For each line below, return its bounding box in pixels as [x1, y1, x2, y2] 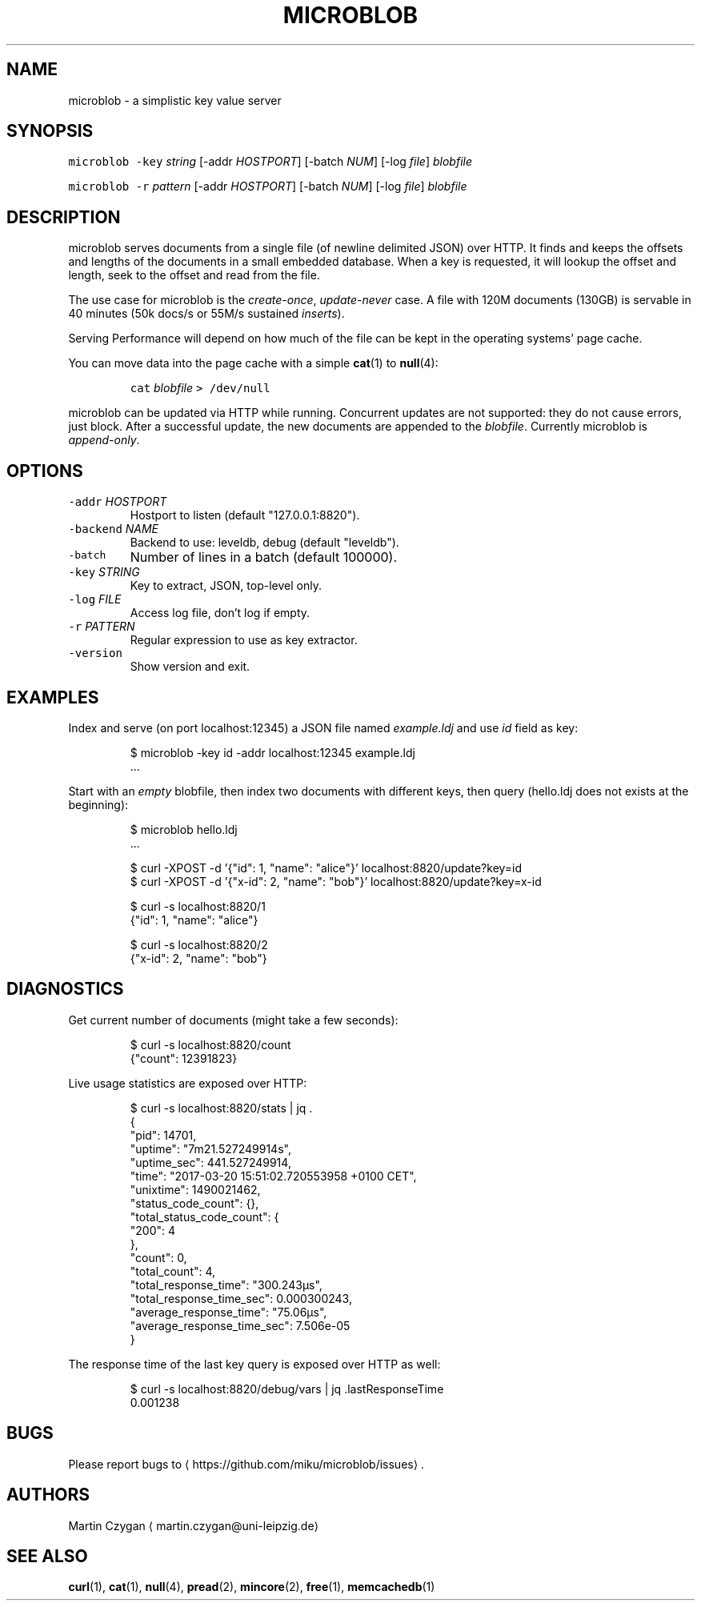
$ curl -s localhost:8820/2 [130, 937, 268, 952]
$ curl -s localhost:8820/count [130, 1037, 291, 1052]
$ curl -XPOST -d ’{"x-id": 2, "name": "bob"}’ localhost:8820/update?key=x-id [130, 874, 542, 888]
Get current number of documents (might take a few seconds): [68, 1012, 399, 1027]
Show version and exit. [130, 659, 250, 674]
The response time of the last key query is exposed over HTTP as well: [68, 1357, 441, 1371]
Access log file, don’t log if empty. [130, 606, 310, 620]
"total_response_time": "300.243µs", [130, 1277, 322, 1292]
